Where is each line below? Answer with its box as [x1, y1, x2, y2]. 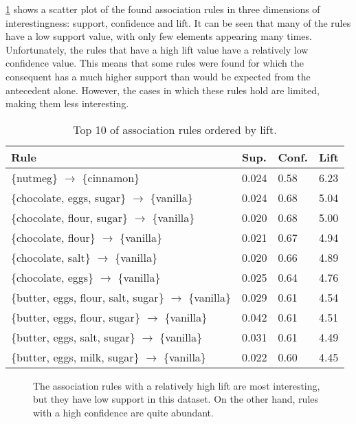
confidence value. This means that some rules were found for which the [5, 56, 304, 70]
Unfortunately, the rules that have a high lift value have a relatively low [5, 42, 309, 56]
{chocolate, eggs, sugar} [11, 189, 126, 205]
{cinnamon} [82, 169, 140, 186]
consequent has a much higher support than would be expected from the [5, 69, 311, 83]
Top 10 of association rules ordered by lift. [73, 121, 277, 137]
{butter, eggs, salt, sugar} [11, 328, 135, 345]
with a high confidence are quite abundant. [33, 405, 214, 419]
